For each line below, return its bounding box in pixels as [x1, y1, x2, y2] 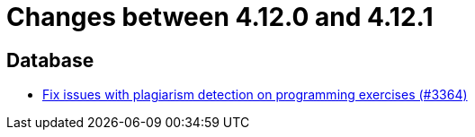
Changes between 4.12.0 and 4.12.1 [6, 2, 434, 32]
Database [6, 48, 94, 72]
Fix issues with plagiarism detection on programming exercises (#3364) [42, 87, 468, 103]
